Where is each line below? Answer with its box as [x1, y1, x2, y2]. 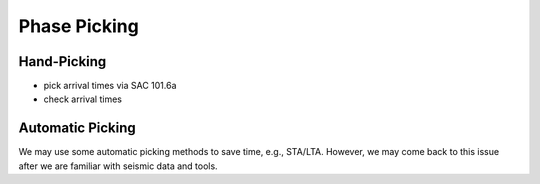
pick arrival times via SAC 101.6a [43, 80, 177, 92]
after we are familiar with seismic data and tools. [18, 160, 219, 172]
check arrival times [43, 93, 122, 105]
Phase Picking [18, 15, 139, 37]
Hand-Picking [18, 53, 107, 70]
